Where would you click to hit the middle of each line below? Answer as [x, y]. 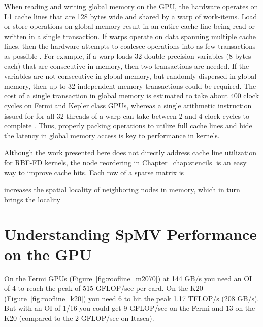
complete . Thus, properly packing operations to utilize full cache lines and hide [128, 125]
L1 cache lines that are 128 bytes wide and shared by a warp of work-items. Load [131, 16]
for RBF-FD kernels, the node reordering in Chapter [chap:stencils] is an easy [125, 162]
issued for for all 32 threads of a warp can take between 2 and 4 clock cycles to [127, 115]
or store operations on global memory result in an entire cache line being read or [130, 26]
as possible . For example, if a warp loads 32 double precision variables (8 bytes [128, 56]
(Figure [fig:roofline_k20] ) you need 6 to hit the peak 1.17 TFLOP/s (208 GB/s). [132, 298]
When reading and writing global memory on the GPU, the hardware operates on [131, 6]
